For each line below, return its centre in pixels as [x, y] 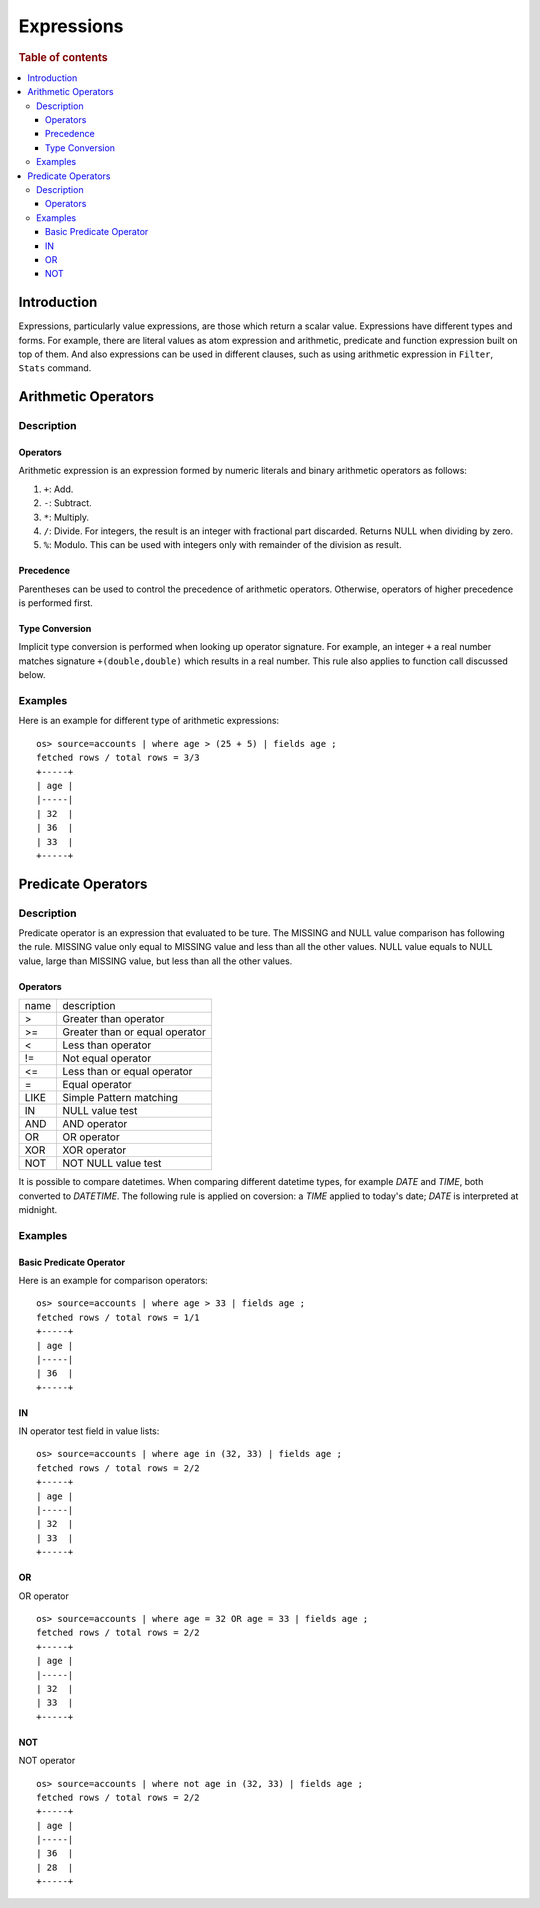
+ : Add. [58, 489]
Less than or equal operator [127, 1072]
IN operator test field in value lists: [89, 1431]
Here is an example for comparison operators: [113, 1280]
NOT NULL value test [111, 1163]
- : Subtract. [67, 503]
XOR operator [94, 1150]
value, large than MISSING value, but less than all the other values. [155, 961]
